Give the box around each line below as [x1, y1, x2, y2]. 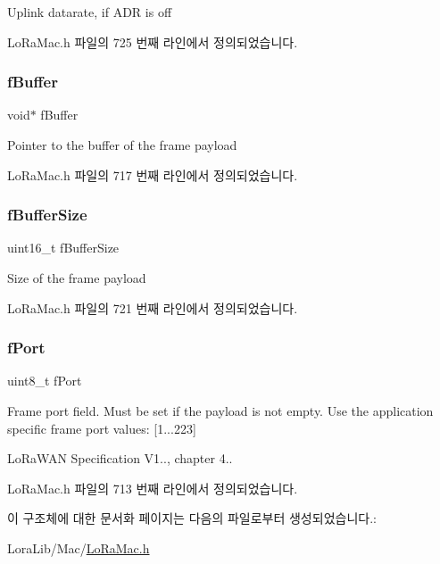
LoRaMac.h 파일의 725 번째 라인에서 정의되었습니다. [7, 32, 298, 51]
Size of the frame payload [7, 269, 146, 286]
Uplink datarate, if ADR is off [7, 3, 172, 21]
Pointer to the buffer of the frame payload [7, 136, 237, 153]
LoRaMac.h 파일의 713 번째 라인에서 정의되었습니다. [7, 478, 298, 497]
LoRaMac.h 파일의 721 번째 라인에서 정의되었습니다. [7, 298, 298, 317]
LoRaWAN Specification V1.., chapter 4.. [7, 449, 233, 468]
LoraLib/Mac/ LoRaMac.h [7, 538, 150, 557]
